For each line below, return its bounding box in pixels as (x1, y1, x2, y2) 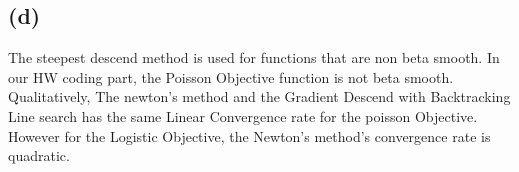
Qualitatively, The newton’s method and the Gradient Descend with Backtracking (8, 86, 511, 107)
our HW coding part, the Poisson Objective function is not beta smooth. (8, 66, 454, 87)
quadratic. (8, 145, 70, 166)
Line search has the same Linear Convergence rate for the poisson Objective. (8, 105, 478, 126)
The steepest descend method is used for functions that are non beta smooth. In (8, 47, 500, 68)
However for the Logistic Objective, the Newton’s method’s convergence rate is (8, 125, 491, 146)
